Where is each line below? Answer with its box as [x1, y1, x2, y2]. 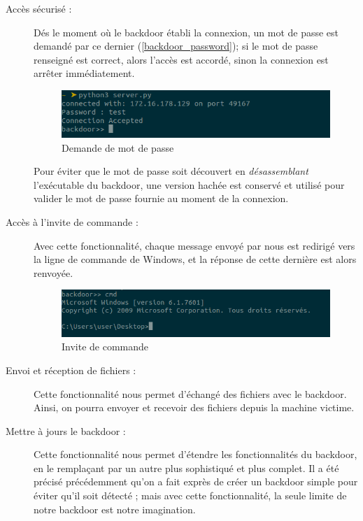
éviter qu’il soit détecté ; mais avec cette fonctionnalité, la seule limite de [34, 488, 347, 503]
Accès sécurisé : [6, 1, 72, 15]
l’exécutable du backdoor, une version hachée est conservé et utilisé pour [34, 177, 345, 192]
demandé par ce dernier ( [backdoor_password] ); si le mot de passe [34, 38, 318, 53]
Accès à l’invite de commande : [6, 215, 138, 229]
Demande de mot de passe [62, 140, 174, 155]
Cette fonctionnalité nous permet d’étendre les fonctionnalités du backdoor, [34, 447, 357, 462]
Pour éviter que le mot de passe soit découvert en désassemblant [34, 164, 308, 178]
